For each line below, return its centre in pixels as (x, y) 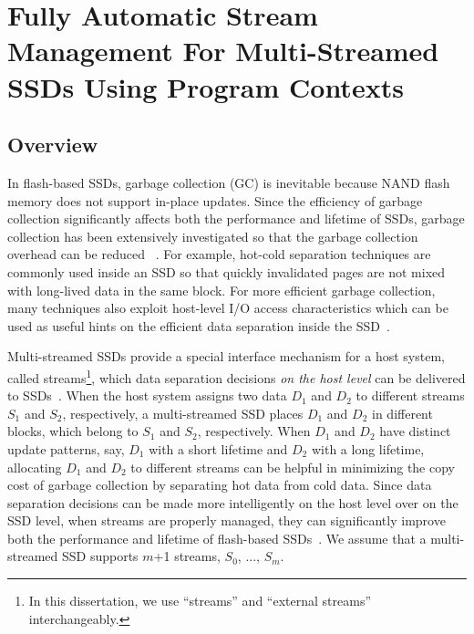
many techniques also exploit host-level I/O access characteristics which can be (228, 308)
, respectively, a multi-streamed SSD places (183, 413)
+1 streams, (187, 556)
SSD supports (100, 556)
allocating (35, 467)
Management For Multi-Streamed (223, 51)
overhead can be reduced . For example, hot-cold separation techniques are (219, 254)
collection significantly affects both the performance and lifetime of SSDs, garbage (236, 218)
